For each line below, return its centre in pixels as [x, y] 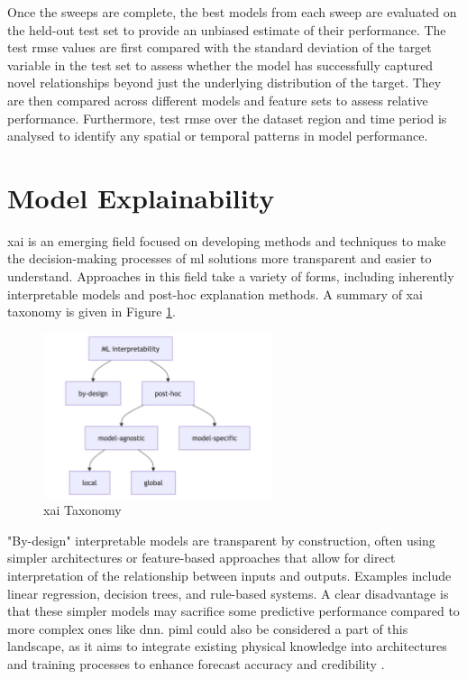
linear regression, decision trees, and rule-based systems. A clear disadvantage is [228, 593]
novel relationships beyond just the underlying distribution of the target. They [224, 83]
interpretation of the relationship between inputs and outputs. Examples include [229, 576]
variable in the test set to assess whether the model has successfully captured [220, 64]
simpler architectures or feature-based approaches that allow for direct [201, 558]
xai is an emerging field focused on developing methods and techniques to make [227, 240]
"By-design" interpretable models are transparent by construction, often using [221, 540]
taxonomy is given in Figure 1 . [92, 312]
